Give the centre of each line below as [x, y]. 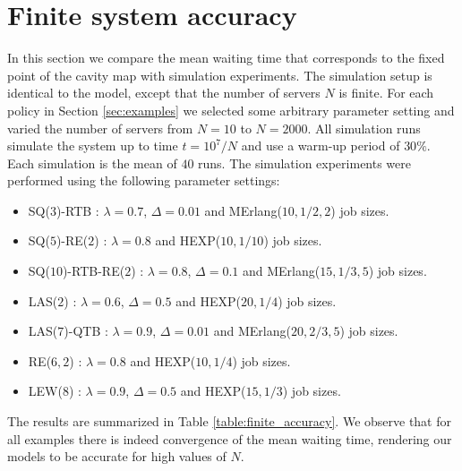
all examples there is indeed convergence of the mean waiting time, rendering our [230, 438]
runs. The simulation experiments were [304, 163]
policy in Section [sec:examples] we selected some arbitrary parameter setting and [231, 110]
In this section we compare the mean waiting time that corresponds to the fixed [226, 58]
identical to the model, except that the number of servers [164, 93]
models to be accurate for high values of [117, 456]
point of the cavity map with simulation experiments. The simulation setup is [220, 75]
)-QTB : [86, 331]
